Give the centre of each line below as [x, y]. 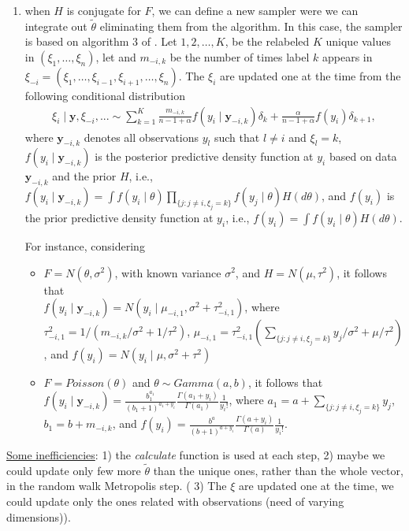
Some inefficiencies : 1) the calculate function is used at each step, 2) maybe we [196, 455]
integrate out [56, 26]
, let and [116, 57]
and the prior [84, 176]
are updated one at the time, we [316, 486]
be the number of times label [240, 57]
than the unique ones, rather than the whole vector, [278, 470]
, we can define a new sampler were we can [255, 10]
